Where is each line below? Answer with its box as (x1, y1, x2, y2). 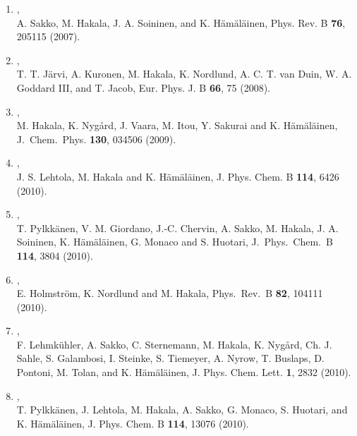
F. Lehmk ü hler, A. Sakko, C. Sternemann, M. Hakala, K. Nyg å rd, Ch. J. (16, 337, 332, 351)
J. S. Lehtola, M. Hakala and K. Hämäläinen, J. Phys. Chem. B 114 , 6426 (16, 169, 339, 183)
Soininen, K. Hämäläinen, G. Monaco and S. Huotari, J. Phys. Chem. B (16, 234, 333, 249)
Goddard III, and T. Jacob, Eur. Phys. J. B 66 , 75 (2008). (16, 80, 271, 95)
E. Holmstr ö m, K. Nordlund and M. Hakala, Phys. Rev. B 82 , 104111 (16, 286, 323, 301)
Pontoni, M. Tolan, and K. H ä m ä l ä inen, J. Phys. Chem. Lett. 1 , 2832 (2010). (16, 365, 351, 380)
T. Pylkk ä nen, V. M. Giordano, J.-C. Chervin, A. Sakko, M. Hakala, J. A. (16, 220, 339, 235)
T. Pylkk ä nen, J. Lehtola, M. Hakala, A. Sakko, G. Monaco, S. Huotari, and (16, 402, 348, 417)
